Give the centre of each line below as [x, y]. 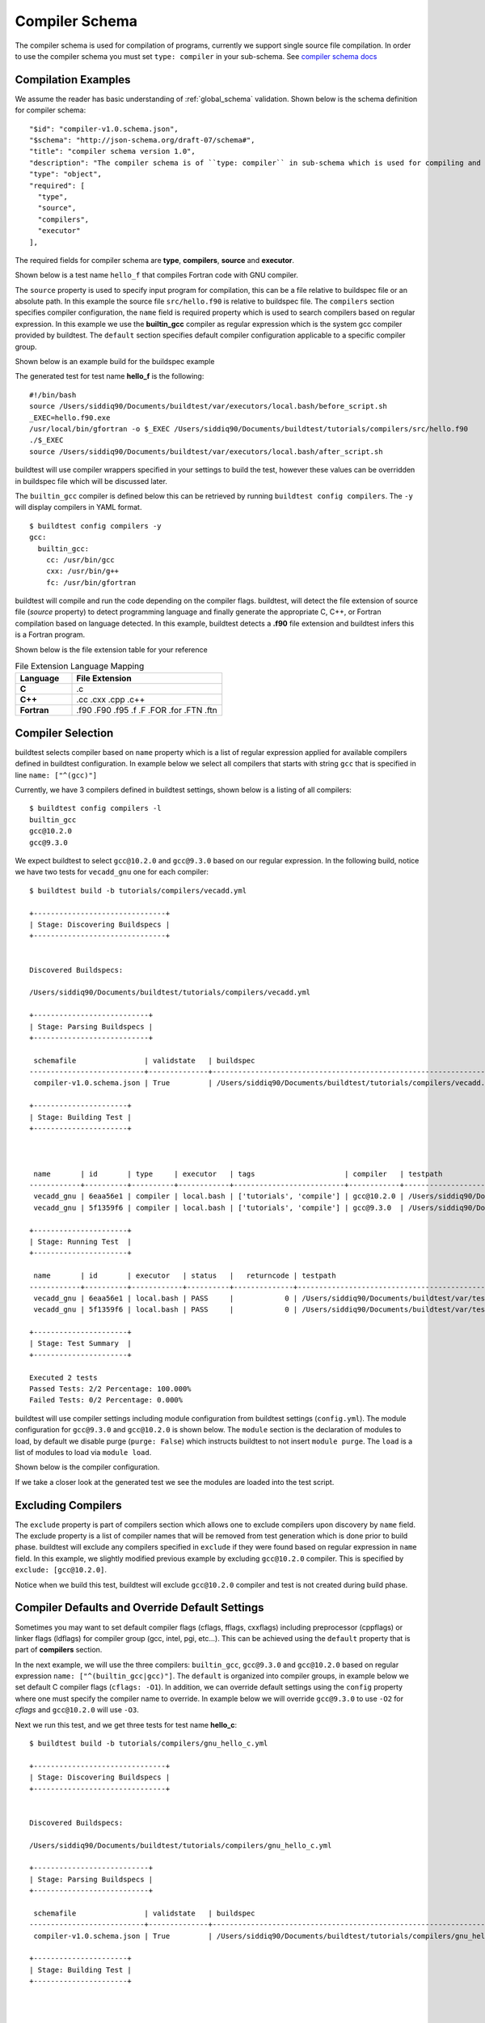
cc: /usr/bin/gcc [80, 560]
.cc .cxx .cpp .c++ [111, 700]
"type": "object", [66, 174]
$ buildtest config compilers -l [95, 808]
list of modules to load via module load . [83, 1452]
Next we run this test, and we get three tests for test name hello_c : [126, 1724]
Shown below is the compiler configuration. [87, 1467]
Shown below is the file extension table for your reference [111, 649]
